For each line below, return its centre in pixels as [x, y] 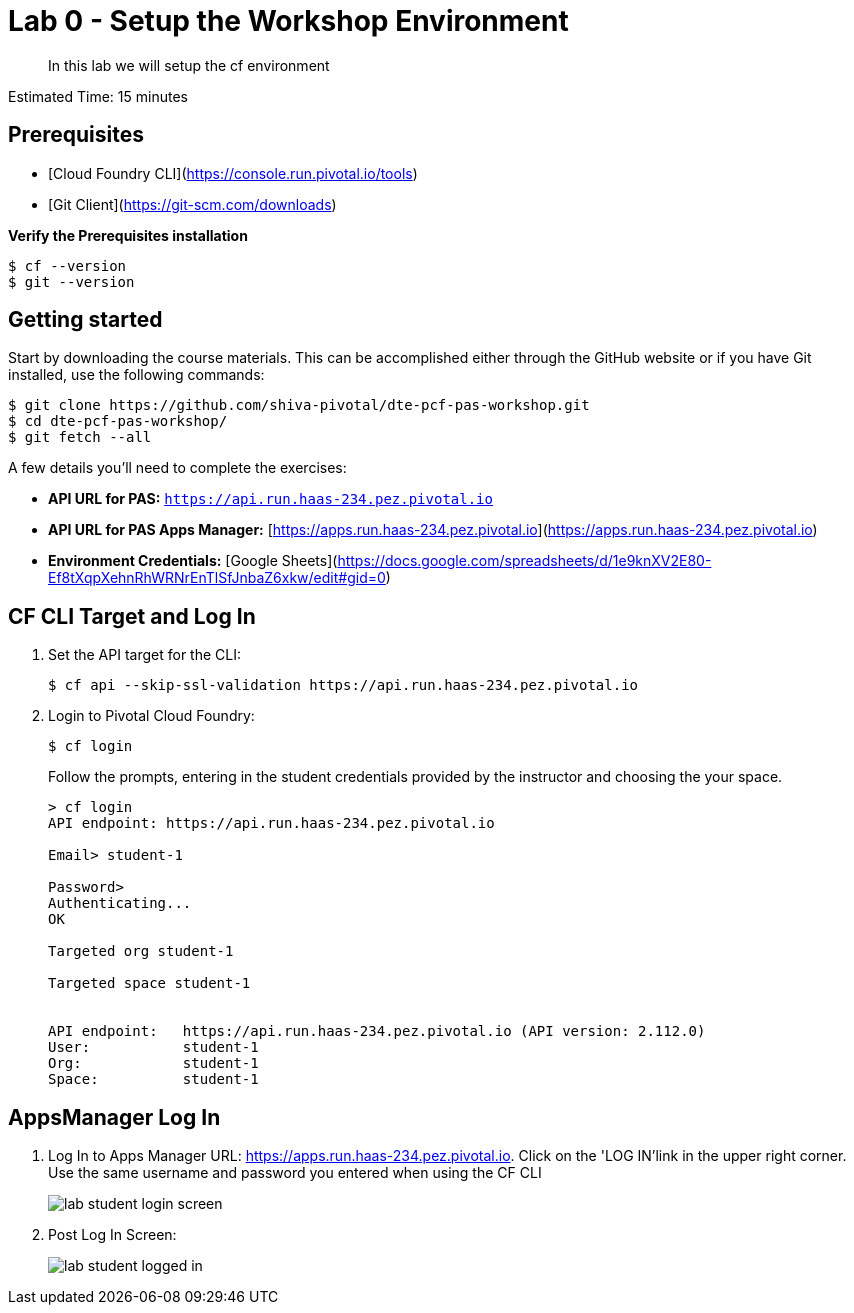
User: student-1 [153, 1047]
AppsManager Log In [114, 1117]
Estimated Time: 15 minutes [98, 96]
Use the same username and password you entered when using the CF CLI [295, 1173]
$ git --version [71, 281]
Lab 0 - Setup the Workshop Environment [288, 21]
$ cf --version [67, 265]
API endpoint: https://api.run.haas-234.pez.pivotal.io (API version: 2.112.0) [377, 1031]
